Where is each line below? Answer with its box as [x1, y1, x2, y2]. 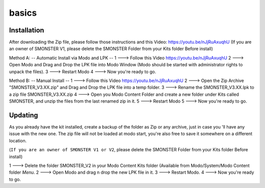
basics [9, 7, 37, 18]
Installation [9, 26, 44, 34]
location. [9, 137, 27, 143]
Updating [9, 111, 38, 119]
